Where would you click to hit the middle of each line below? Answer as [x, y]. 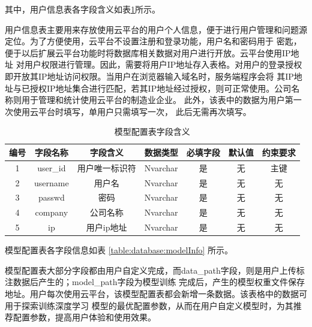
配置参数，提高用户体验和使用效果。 [84, 317]
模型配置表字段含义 [152, 131]
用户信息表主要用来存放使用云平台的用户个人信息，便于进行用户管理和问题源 [156, 29]
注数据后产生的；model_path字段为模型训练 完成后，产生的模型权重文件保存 [155, 282]
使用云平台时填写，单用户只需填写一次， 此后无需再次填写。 [132, 111]
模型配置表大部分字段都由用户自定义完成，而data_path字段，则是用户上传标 [155, 270]
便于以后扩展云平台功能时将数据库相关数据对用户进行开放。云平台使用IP [148, 52]
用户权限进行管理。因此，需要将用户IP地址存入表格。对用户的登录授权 [163, 64]
